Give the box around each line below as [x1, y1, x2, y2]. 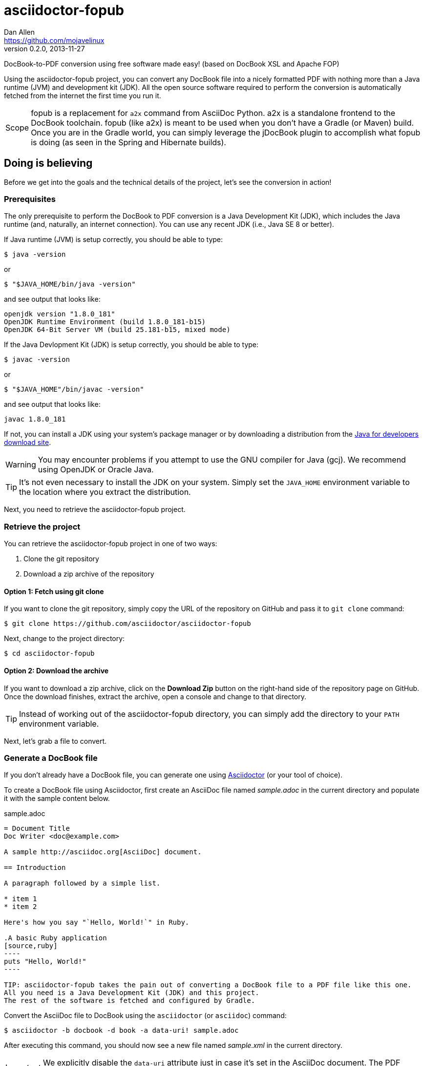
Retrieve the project [4, 521, 81, 532]
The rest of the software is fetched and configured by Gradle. [4, 997, 255, 1005]
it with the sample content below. [4, 794, 110, 803]
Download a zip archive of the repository [23, 570, 154, 578]
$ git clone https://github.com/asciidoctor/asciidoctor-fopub [4, 620, 251, 628]
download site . [4, 438, 51, 447]
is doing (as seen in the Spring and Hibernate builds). [31, 137, 226, 147]
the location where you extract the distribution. [19, 487, 191, 497]
